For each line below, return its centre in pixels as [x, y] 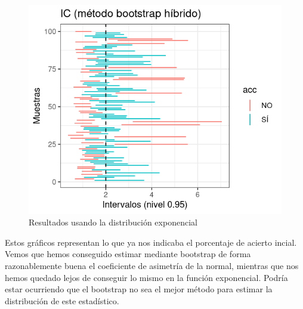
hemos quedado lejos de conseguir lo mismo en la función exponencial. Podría [146, 277]
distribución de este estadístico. [62, 300]
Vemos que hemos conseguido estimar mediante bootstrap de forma [128, 254]
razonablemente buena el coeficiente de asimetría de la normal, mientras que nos [152, 265]
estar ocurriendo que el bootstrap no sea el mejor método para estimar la [139, 289]
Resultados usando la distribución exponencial [113, 222]
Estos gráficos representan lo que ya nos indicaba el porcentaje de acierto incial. [151, 242]
